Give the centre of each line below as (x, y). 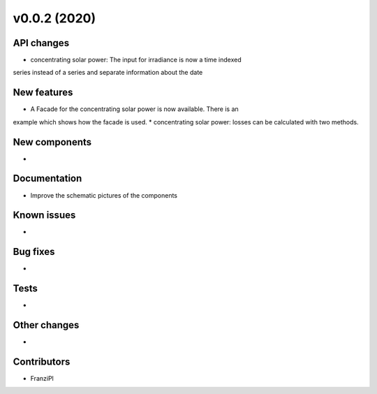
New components (52, 142)
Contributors (42, 362)
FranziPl (42, 379)
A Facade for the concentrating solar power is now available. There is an (134, 109)
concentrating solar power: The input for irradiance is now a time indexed (136, 60)
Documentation (47, 178)
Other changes (46, 325)
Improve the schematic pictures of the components (104, 195)
